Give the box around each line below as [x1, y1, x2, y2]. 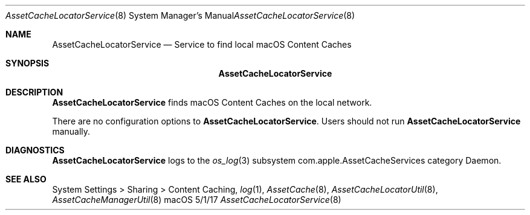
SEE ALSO [5, 174, 47, 184]
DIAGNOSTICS [5, 145, 65, 155]
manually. [52, 126, 91, 136]
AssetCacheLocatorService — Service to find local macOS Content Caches [52, 39, 352, 50]
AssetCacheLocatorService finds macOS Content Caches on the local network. [52, 97, 372, 107]
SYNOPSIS [5, 58, 50, 68]
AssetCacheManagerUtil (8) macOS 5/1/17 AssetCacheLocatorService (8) [52, 194, 341, 205]
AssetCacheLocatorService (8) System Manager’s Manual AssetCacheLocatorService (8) [5, 10, 355, 21]
